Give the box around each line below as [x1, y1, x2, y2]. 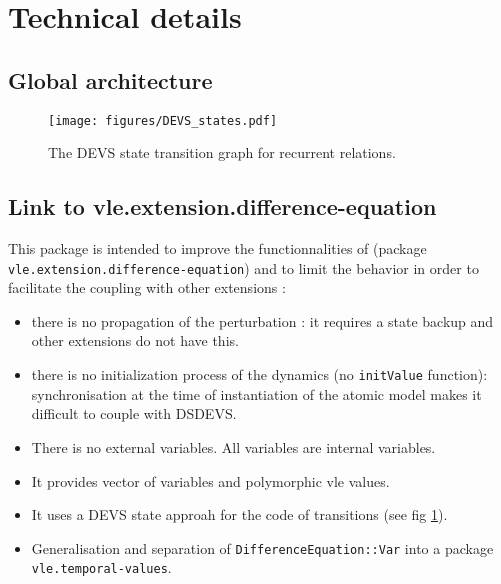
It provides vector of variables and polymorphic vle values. [31, 470, 390, 491]
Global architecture [8, 64, 213, 95]
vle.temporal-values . [31, 557, 172, 578]
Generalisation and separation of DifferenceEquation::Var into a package [31, 537, 494, 558]
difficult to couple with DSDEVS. [31, 403, 237, 424]
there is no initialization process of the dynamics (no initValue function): [31, 364, 488, 385]
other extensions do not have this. [31, 330, 239, 351]
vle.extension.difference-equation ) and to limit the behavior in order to [8, 257, 479, 278]
